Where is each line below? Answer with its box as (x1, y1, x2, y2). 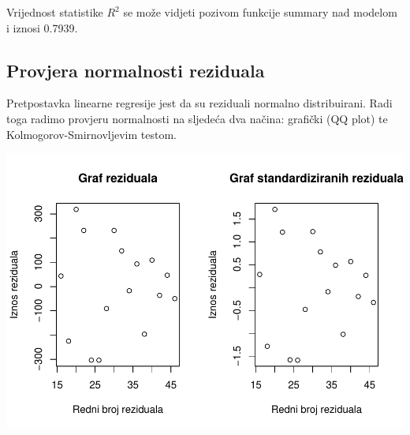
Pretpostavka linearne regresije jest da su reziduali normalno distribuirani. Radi (6, 95, 393, 111)
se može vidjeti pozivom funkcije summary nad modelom (123, 4, 397, 20)
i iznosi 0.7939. (6, 19, 78, 36)
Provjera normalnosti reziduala (6, 58, 265, 82)
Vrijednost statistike (6, 4, 103, 20)
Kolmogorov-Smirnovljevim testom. (6, 126, 177, 142)
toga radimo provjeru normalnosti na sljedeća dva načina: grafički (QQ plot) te (6, 110, 388, 126)
